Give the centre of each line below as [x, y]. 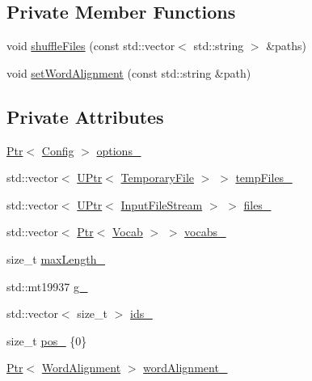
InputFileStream [162, 204]
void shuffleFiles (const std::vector [91, 46]
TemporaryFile [158, 178]
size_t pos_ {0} [47, 340]
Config [58, 150]
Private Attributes [85, 116]
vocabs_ [205, 232]
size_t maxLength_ [56, 258]
